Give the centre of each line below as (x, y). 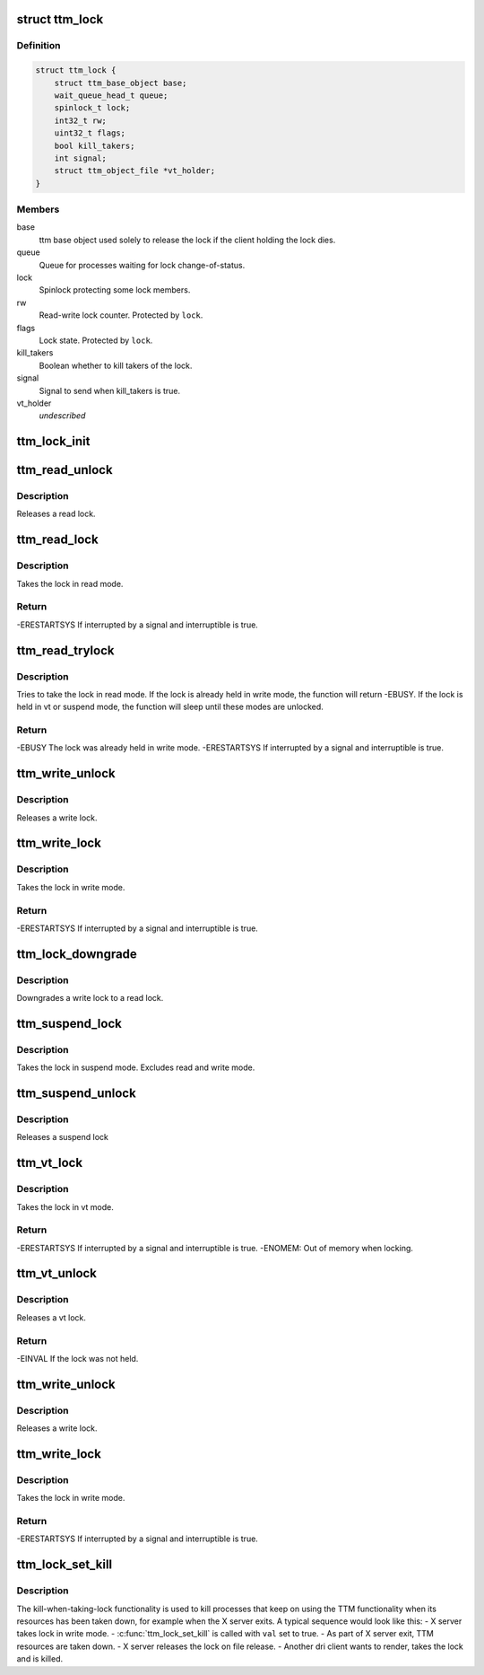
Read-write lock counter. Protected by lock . (121, 315)
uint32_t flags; (90, 133)
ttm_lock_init (53, 441)
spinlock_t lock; (92, 108)
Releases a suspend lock (63, 1137)
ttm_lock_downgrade (77, 954)
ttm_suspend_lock (69, 1023)
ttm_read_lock (57, 540)
